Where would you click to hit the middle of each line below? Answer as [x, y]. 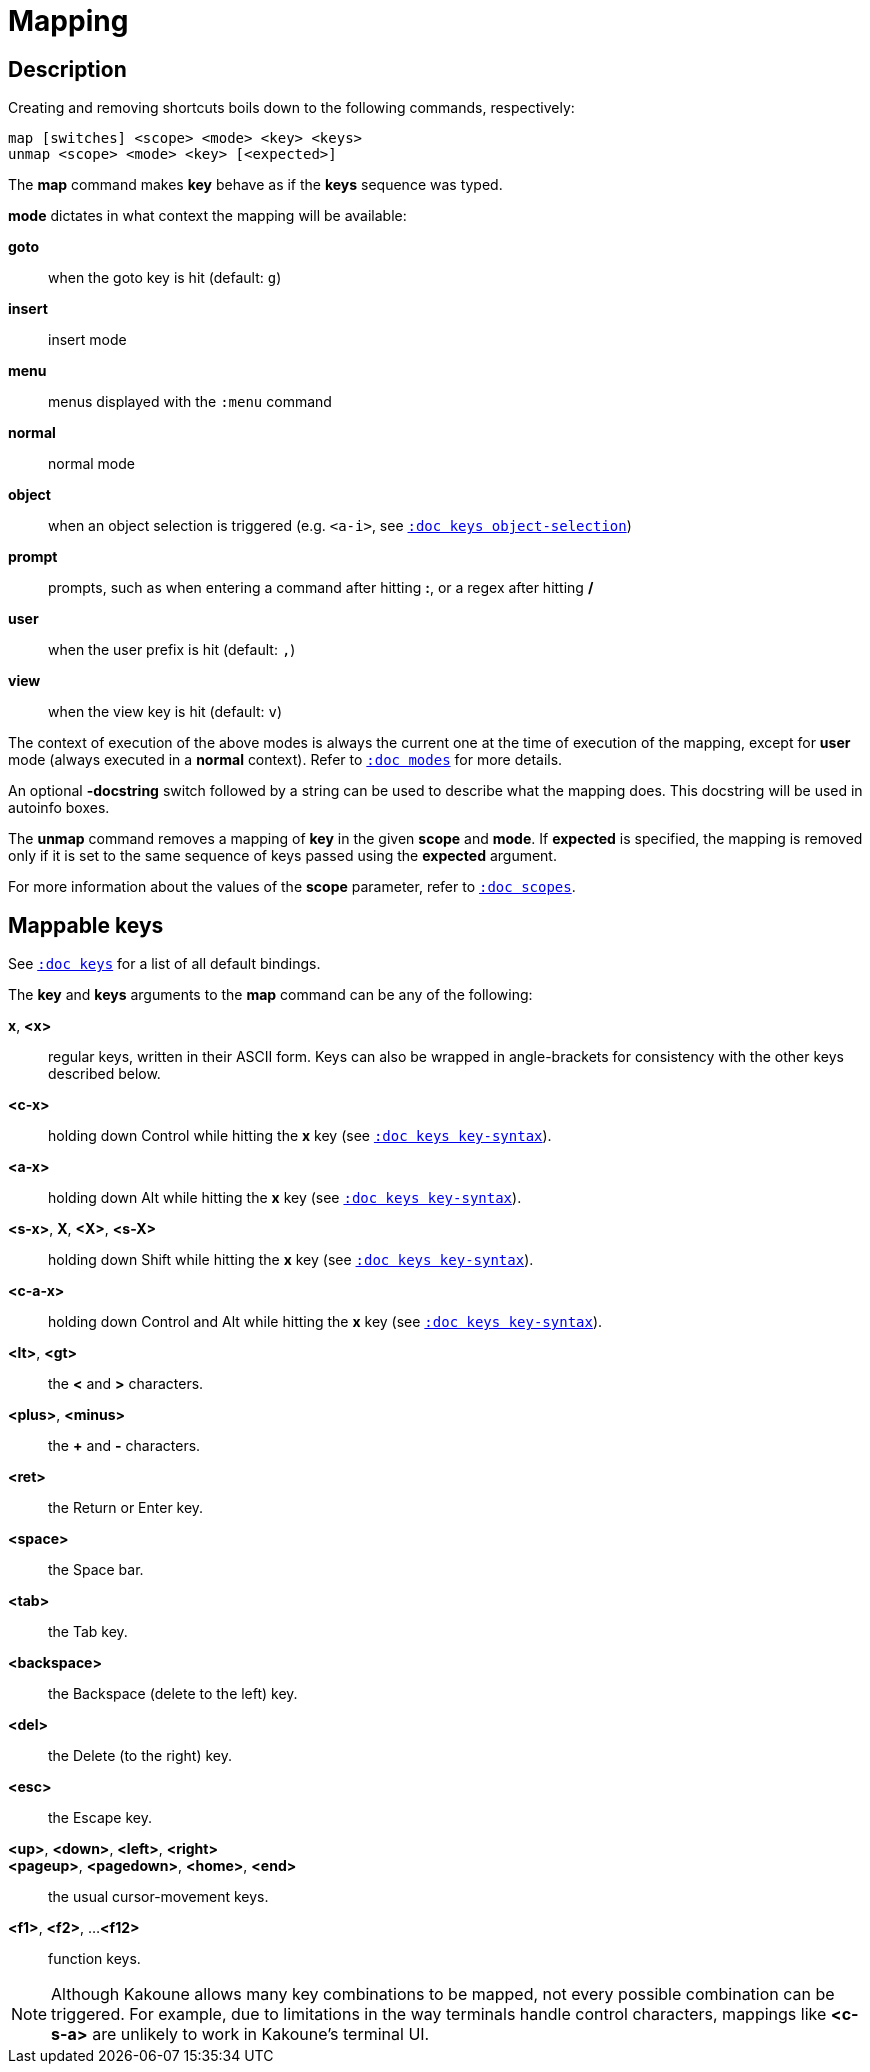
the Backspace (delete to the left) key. [173, 1694]
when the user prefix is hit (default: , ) [172, 650]
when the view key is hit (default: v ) [165, 712]
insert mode [87, 340]
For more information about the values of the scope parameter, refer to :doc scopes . [292, 887]
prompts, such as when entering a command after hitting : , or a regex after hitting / [321, 588]
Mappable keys [86, 925]
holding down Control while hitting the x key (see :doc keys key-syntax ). [300, 1136]
